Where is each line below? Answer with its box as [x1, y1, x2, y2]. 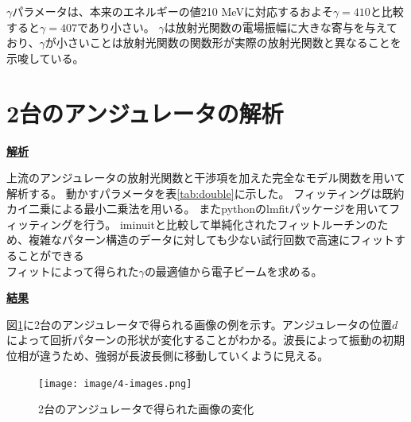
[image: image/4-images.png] [38, 377, 192, 389]
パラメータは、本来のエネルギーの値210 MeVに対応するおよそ [12, 3, 333, 19]
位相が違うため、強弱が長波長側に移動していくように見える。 [6, 347, 329, 364]
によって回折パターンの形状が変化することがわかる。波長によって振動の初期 [6, 331, 405, 348]
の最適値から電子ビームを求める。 [144, 262, 323, 279]
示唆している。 [6, 49, 84, 66]
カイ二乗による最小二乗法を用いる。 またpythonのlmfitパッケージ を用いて [6, 200, 390, 217]
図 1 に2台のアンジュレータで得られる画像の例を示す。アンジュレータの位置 [6, 316, 392, 332]
